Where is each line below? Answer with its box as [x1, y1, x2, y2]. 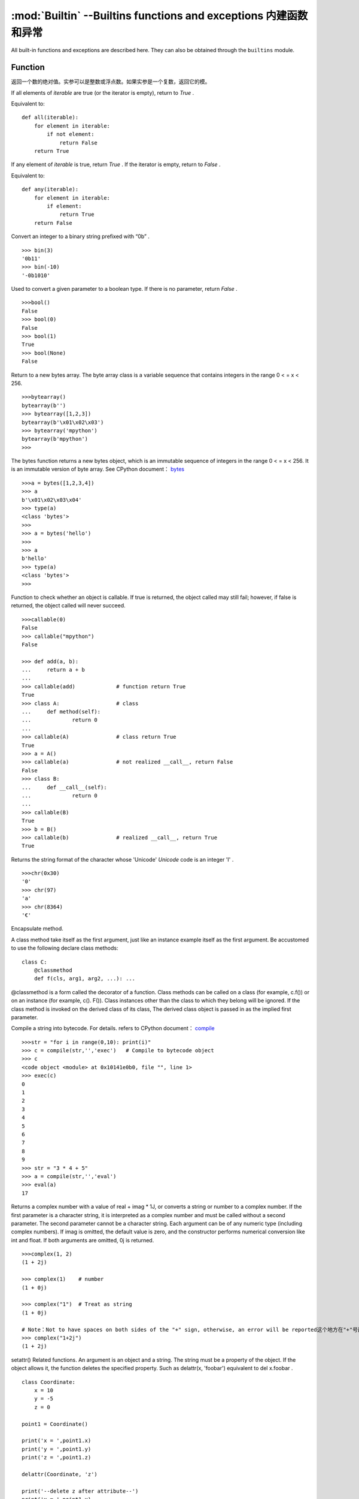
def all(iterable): [22, 114, 79, 121]
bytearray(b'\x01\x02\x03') [22, 419, 104, 426]
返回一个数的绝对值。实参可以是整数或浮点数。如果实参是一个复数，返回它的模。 [11, 78, 211, 85]
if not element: [47, 131, 95, 138]
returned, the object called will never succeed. [11, 602, 126, 609]
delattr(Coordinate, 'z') [22, 1471, 98, 1477]
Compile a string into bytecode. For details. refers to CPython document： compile [11, 1025, 215, 1032]
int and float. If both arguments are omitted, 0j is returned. [11, 1236, 154, 1244]
